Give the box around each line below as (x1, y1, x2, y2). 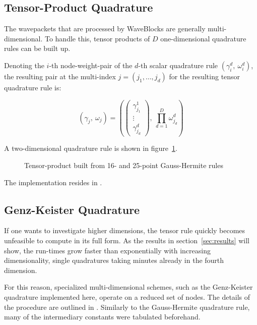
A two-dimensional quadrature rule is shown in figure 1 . (4, 143, 177, 153)
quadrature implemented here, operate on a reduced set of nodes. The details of (4, 292, 250, 302)
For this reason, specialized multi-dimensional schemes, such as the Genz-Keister (4, 282, 253, 292)
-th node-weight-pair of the (49, 60, 133, 70)
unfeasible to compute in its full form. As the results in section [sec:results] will (4, 235, 249, 246)
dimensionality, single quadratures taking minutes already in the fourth (4, 255, 224, 265)
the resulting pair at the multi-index (4, 71, 116, 81)
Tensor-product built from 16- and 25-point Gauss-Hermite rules (24, 160, 223, 171)
